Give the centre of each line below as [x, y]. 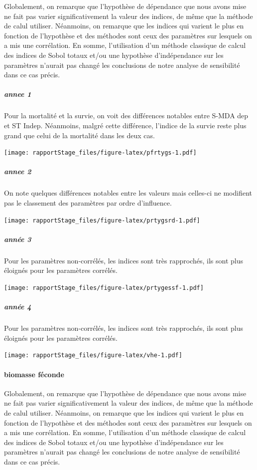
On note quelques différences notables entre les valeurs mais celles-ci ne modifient [128, 193]
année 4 [18, 307]
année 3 [18, 239]
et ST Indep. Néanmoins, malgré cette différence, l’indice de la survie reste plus [125, 125]
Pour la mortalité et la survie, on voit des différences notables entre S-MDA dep [126, 116]
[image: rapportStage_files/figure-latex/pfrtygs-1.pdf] [100, 153]
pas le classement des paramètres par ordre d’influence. [88, 202]
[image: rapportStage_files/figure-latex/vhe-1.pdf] [93, 355]
